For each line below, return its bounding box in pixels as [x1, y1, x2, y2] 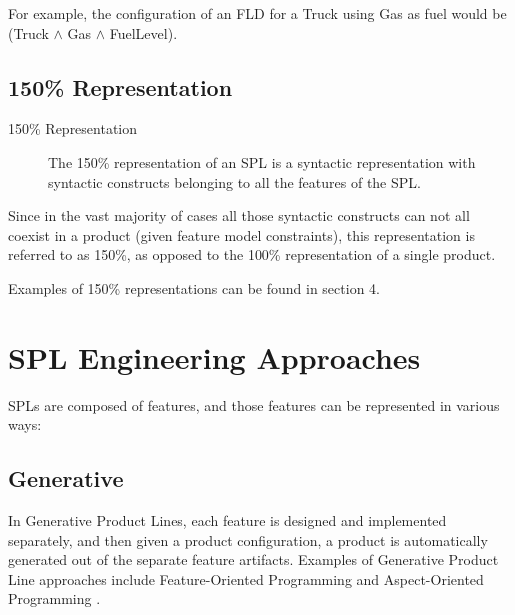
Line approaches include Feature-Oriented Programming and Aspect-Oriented [8, 568, 484, 589]
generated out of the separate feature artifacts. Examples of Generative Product [8, 549, 499, 570]
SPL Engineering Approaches [8, 336, 421, 377]
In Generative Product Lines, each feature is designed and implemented [8, 510, 447, 531]
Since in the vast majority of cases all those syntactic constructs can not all [8, 205, 470, 226]
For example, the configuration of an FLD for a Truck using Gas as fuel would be [8, 3, 507, 23]
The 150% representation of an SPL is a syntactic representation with [48, 151, 476, 172]
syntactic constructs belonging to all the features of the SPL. [48, 171, 421, 192]
